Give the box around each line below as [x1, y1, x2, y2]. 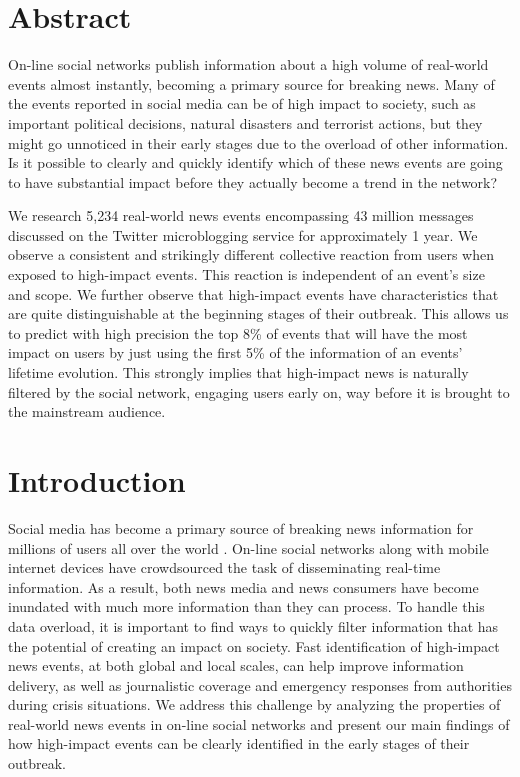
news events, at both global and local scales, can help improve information [8, 655, 464, 676]
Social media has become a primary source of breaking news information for [8, 517, 474, 538]
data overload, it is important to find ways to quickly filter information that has [8, 615, 499, 636]
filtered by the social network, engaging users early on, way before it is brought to [8, 381, 510, 402]
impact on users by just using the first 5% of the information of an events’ [8, 342, 463, 363]
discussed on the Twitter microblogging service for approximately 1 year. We [8, 224, 478, 245]
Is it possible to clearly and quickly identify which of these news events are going [8, 152, 503, 173]
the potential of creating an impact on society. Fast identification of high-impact [8, 635, 500, 656]
